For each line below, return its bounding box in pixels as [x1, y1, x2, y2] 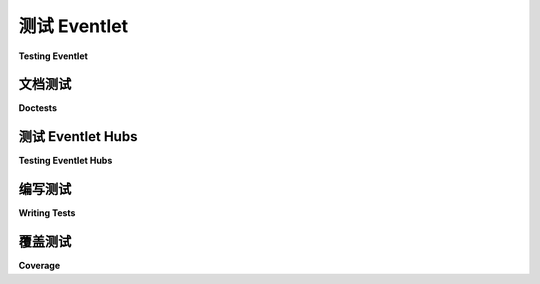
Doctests [18, 102, 57, 114]
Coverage [18, 260, 60, 272]
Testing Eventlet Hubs [18, 155, 113, 167]
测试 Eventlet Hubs [18, 128, 138, 145]
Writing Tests [18, 207, 76, 219]
